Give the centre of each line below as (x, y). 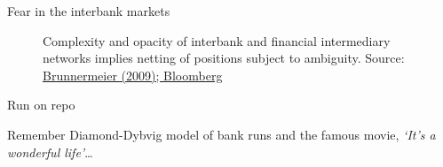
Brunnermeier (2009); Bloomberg (133, 75)
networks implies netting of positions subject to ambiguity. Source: (224, 58)
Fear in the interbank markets (89, 11)
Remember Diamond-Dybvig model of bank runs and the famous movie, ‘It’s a (221, 134)
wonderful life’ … (50, 152)
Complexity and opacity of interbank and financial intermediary (217, 40)
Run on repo (41, 105)
